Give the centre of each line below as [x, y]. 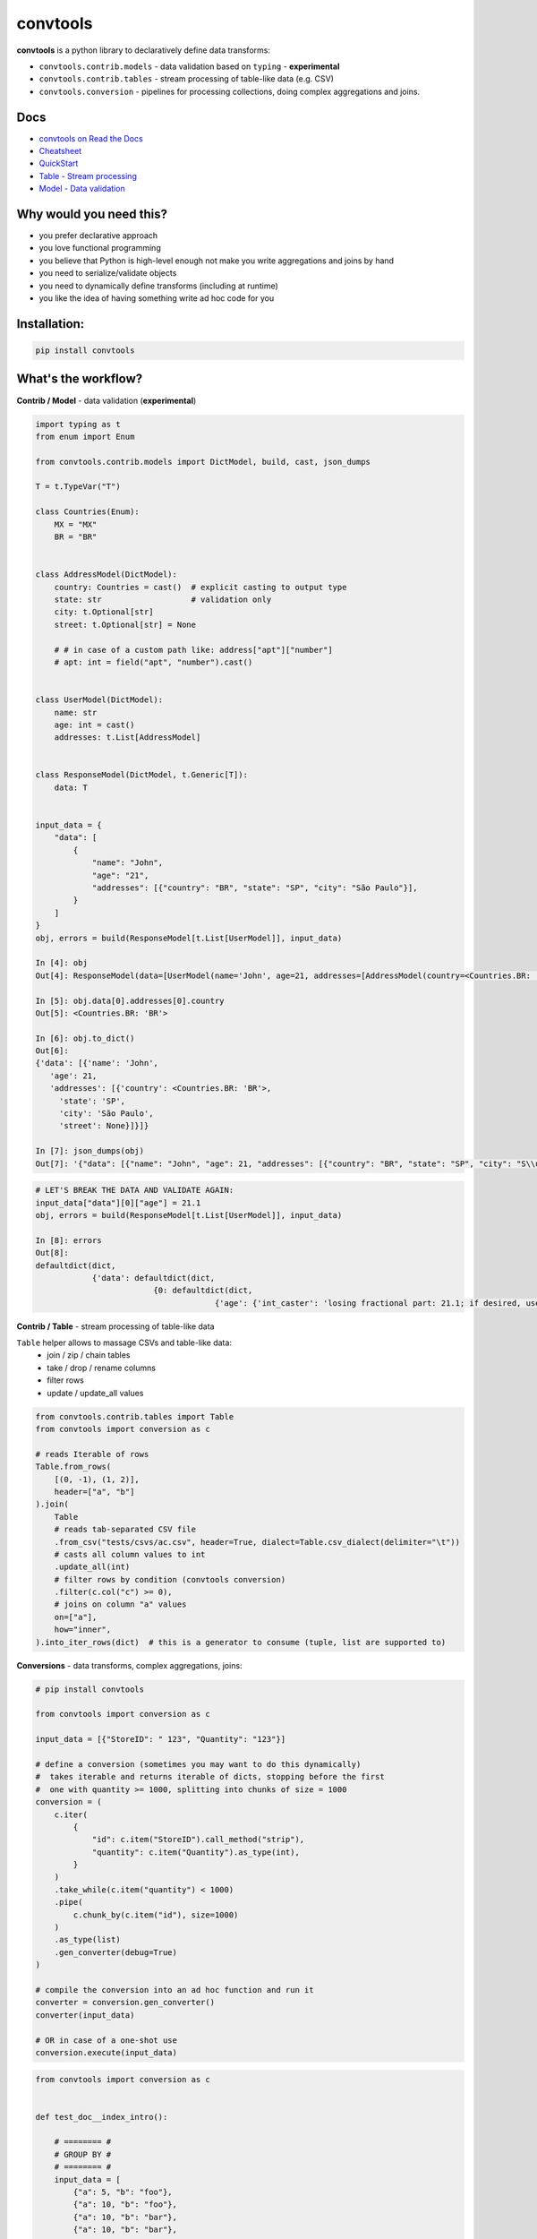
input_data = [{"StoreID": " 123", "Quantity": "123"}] [161, 1739]
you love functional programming [100, 248]
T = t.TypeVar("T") [78, 487]
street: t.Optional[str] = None [125, 624]
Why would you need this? [92, 214]
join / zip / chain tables [89, 1355]
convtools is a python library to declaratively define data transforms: [143, 50]
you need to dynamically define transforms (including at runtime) [159, 286]
